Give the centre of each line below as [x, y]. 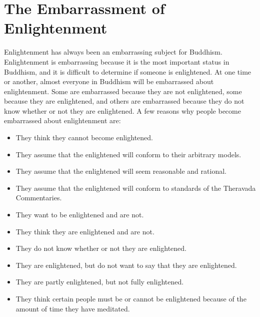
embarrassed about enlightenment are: [62, 120]
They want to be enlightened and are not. [80, 215]
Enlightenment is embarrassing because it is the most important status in [117, 61]
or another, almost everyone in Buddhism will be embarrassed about [109, 81]
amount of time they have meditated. [73, 308]
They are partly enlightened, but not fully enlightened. [100, 282]
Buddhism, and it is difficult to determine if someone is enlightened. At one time [128, 71]
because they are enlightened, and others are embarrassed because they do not [124, 101]
